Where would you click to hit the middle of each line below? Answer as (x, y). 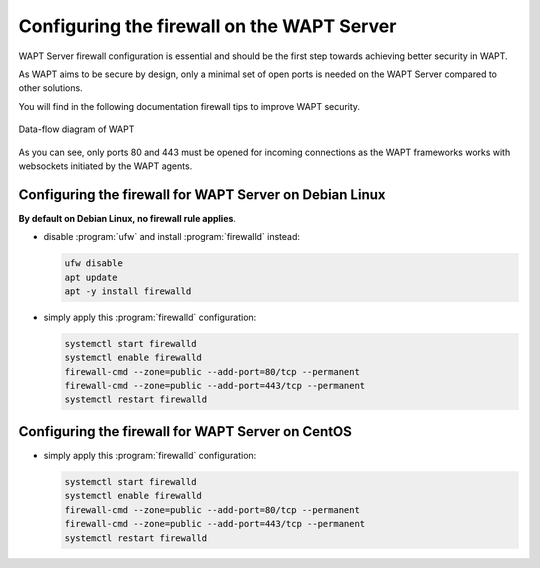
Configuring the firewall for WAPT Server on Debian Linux (202, 194)
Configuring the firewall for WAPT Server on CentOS (185, 431)
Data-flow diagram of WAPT (76, 129)
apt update (91, 277)
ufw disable (94, 263)
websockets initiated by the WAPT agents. (105, 166)
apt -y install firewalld (128, 291)
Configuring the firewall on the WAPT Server (207, 26)
